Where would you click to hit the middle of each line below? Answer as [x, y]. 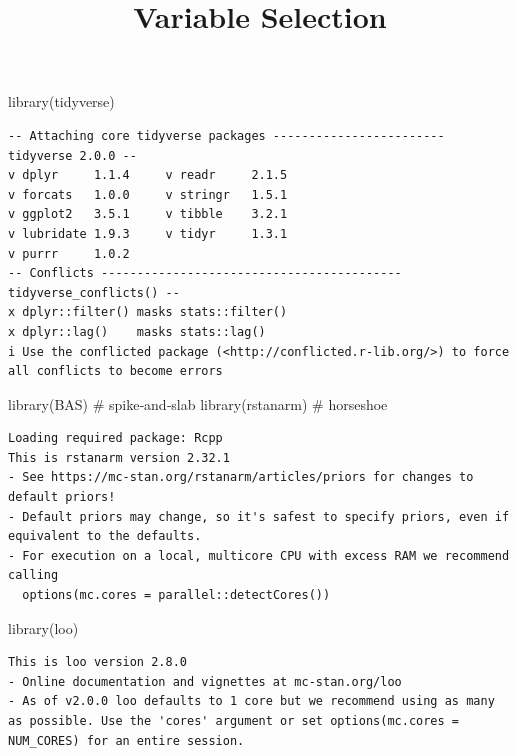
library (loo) [43, 627]
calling [33, 575]
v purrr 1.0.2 [69, 253]
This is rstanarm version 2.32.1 [119, 457]
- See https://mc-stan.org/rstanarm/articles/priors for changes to [241, 477]
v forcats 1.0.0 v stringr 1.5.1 [148, 194]
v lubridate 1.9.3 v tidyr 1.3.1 [148, 233]
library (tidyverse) [61, 101]
